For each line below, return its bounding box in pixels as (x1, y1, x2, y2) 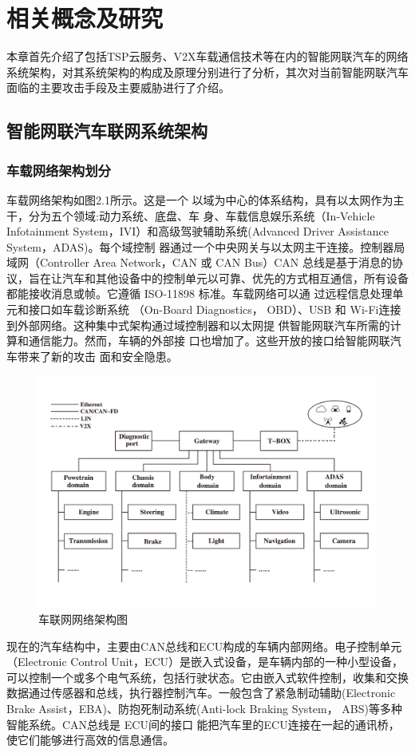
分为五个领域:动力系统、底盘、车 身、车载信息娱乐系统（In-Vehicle (28, 207, 375, 224)
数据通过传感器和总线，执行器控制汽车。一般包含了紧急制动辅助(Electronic (6, 684, 396, 701)
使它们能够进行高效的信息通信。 (6, 731, 174, 748)
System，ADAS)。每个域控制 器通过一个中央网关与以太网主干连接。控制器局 (6, 238, 405, 255)
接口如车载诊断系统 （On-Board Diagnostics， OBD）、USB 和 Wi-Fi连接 (28, 301, 401, 318)
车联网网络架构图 (38, 611, 128, 628)
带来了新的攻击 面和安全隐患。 (17, 347, 178, 364)
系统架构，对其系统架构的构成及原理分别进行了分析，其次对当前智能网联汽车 (6, 63, 409, 80)
